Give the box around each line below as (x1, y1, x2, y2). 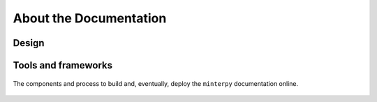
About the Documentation (13, 10, 167, 26)
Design (13, 37, 45, 49)
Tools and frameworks (13, 59, 113, 71)
